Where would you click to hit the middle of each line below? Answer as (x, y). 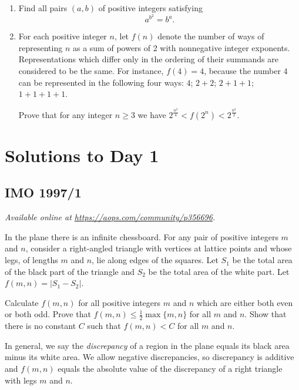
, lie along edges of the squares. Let (155, 260)
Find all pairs (43, 8)
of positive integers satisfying (150, 8)
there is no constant (41, 326)
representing (41, 47)
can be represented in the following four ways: (101, 82)
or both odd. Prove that (48, 314)
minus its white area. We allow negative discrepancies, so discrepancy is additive (149, 357)
